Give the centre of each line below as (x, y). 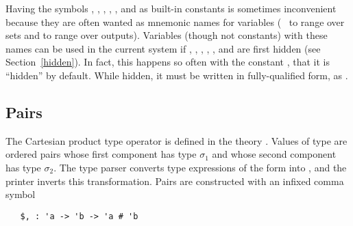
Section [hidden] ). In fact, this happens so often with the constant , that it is (168, 62)
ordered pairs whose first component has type (101, 154)
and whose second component (274, 154)
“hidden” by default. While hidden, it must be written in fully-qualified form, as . (177, 75)
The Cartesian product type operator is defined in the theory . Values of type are (176, 140)
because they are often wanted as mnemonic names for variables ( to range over (175, 22)
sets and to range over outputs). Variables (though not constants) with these (167, 35)
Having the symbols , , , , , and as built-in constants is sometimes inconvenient (171, 8)
